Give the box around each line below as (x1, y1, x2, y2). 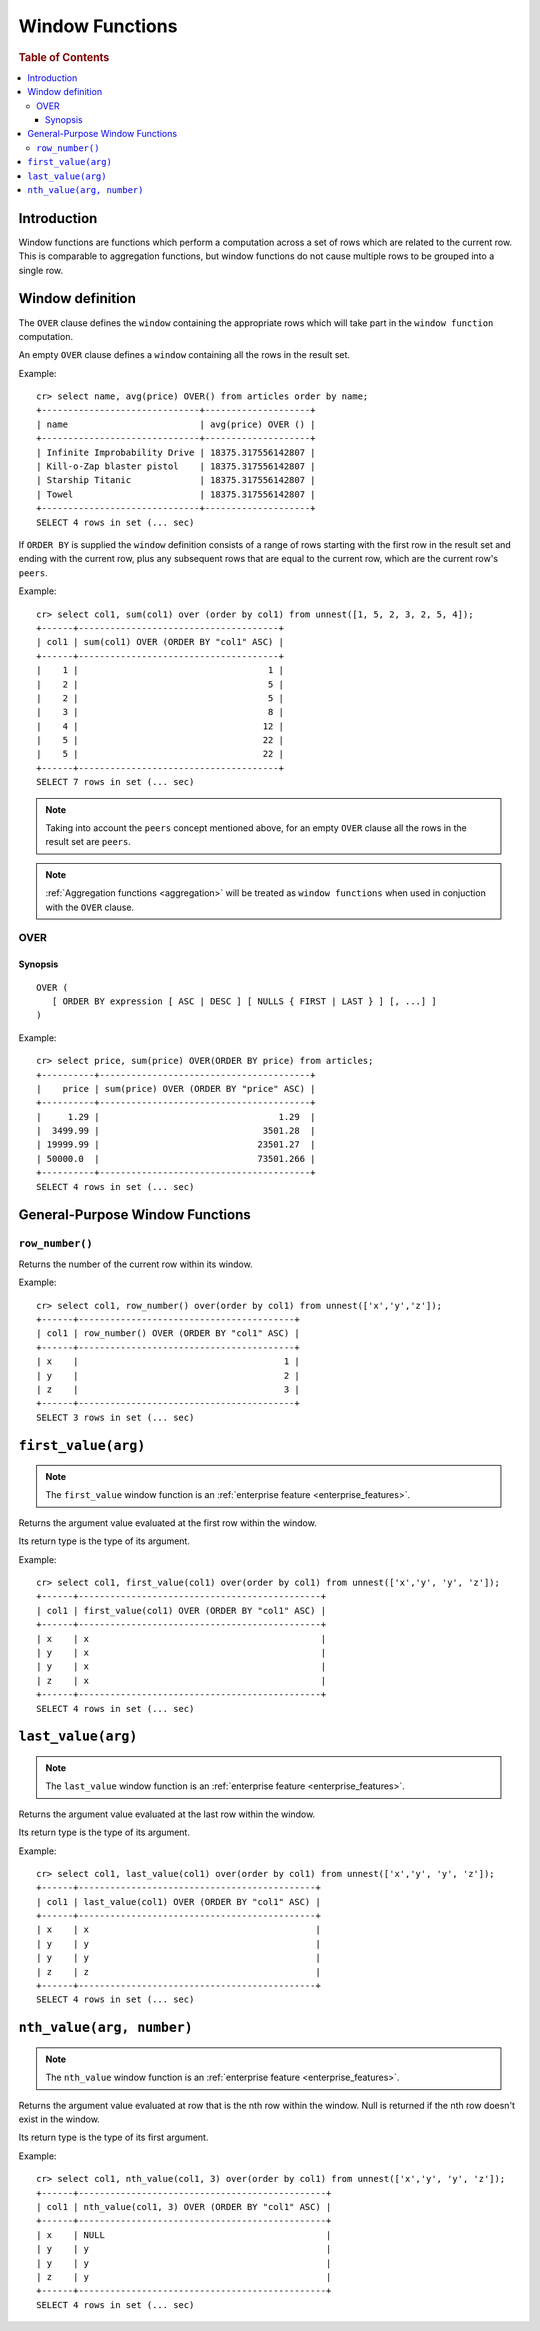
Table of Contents (18, 50, 110, 64)
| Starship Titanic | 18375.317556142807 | (36, 475, 316, 486)
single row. (18, 264, 64, 276)
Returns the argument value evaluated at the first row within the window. (18, 1516, 317, 1529)
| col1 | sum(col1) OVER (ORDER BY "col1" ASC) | (36, 636, 285, 648)
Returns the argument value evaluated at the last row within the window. (18, 1808, 316, 1820)
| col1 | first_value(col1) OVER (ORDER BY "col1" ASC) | (36, 1605, 327, 1616)
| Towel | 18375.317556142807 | (36, 488, 316, 500)
